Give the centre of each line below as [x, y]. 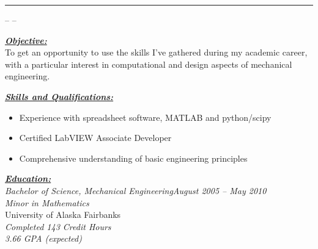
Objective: [26, 40]
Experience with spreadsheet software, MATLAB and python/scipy [145, 117]
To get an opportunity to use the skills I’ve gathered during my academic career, [156, 52]
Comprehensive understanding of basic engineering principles [133, 158]
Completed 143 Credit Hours [58, 226]
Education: [28, 179]
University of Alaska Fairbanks [63, 215]
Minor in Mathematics [47, 202]
